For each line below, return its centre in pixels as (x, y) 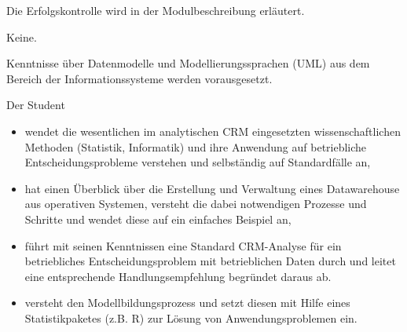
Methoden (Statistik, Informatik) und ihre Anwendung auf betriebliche (196, 146)
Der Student (36, 105)
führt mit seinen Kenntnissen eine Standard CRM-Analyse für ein (183, 245)
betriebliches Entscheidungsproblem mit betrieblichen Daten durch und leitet (210, 261)
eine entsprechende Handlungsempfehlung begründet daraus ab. (178, 276)
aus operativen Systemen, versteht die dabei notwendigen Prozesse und (196, 204)
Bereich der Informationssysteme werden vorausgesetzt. (139, 78)
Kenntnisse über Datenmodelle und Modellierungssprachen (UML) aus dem (188, 63)
